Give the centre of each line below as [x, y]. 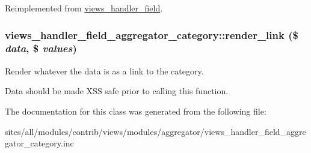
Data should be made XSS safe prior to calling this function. [117, 91]
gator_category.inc [39, 143]
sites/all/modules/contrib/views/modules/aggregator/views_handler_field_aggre [155, 131]
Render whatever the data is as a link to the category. [104, 70]
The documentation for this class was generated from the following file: [136, 111]
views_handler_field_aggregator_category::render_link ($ [152, 34]
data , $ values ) [41, 48]
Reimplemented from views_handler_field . [84, 8]
